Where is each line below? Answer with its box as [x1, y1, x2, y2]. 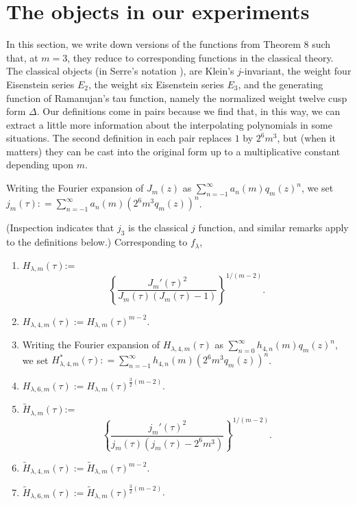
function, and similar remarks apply [198, 220, 349, 235]
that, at [6, 50, 38, 64]
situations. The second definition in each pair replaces [6, 131, 232, 145]
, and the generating [238, 77, 323, 91]
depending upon [6, 157, 74, 172]
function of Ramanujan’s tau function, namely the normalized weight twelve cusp [6, 90, 347, 105]
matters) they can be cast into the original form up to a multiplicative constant [6, 144, 341, 158]
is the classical [128, 220, 188, 235]
